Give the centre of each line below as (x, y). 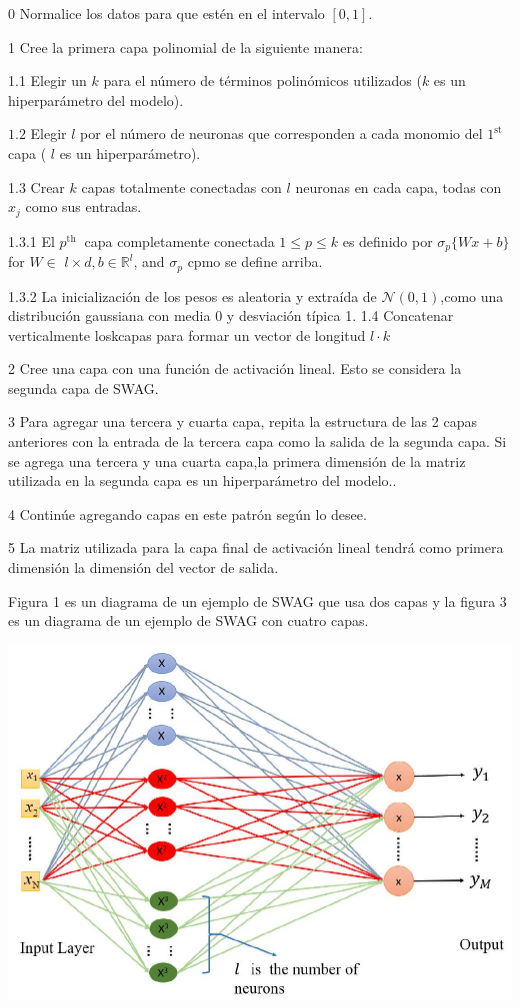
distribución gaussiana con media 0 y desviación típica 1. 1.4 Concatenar (231, 315)
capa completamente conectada (179, 240)
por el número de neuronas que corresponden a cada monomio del (281, 133)
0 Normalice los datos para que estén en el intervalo (166, 13)
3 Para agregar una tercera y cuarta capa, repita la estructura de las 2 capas (242, 421)
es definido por (387, 240)
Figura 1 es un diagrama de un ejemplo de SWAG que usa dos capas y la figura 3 (257, 600)
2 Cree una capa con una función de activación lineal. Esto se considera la (235, 368)
